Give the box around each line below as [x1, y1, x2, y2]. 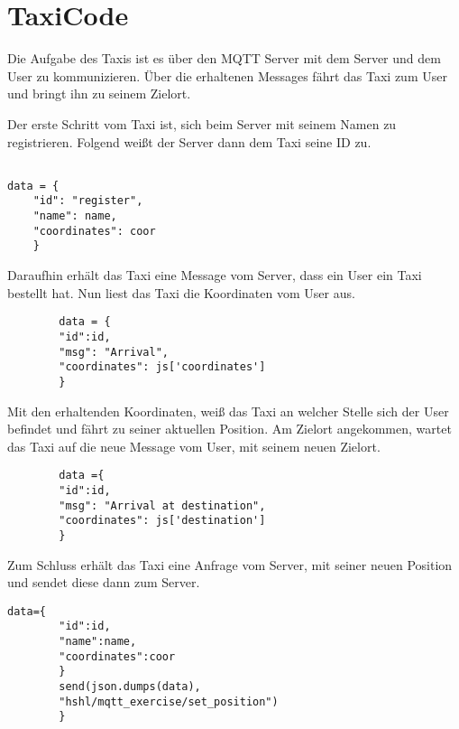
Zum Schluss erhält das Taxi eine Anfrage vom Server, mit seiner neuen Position [7, 555, 453, 574]
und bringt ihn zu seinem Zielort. [7, 84, 191, 103]
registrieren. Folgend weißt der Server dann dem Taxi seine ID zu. [7, 132, 372, 151]
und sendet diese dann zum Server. [7, 573, 200, 592]
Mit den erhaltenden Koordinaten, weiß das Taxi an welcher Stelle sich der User [7, 401, 449, 420]
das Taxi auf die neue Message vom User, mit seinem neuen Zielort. [7, 436, 381, 455]
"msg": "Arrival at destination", [59, 499, 266, 512]
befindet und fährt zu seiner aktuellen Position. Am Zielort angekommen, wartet [7, 419, 452, 438]
